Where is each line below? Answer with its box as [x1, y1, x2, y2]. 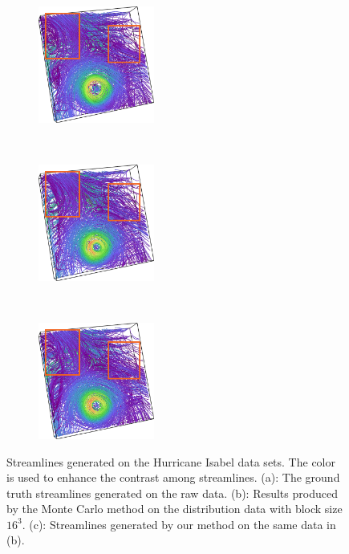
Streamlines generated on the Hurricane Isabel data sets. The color [6, 453, 335, 470]
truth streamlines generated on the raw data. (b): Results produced [6, 484, 338, 501]
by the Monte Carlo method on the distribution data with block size [6, 500, 343, 517]
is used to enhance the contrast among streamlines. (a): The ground [6, 469, 340, 486]
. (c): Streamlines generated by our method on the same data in [22, 515, 336, 532]
